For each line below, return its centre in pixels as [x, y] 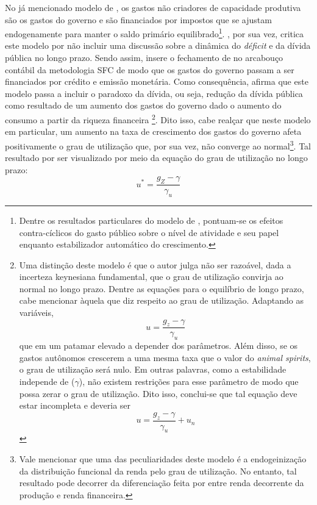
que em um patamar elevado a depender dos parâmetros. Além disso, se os [158, 346]
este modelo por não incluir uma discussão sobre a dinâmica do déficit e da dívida [158, 45]
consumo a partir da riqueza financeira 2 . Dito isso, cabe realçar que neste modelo [158, 119]
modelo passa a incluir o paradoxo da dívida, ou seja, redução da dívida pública [154, 93]
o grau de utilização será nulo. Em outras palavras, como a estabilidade [153, 369]
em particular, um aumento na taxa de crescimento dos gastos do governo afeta [153, 131]
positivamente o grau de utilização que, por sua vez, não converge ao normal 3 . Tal [158, 145]
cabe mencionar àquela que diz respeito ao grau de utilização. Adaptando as [161, 300]
